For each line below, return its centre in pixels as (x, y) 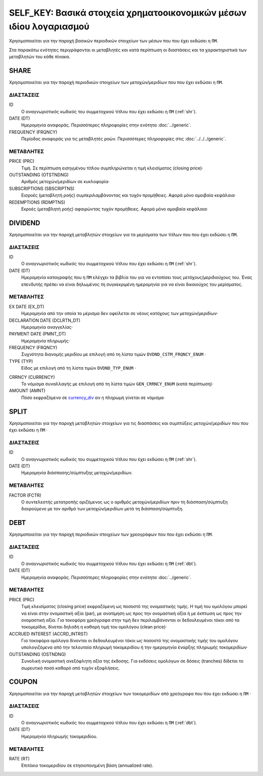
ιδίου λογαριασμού (49, 26)
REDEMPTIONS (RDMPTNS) (37, 202)
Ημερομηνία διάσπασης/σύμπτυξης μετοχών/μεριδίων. (77, 473)
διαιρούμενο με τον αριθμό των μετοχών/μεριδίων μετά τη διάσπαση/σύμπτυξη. (102, 509)
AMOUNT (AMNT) (27, 391)
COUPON (23, 682)
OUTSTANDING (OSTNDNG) (38, 654)
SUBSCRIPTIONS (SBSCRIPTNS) (42, 189)
